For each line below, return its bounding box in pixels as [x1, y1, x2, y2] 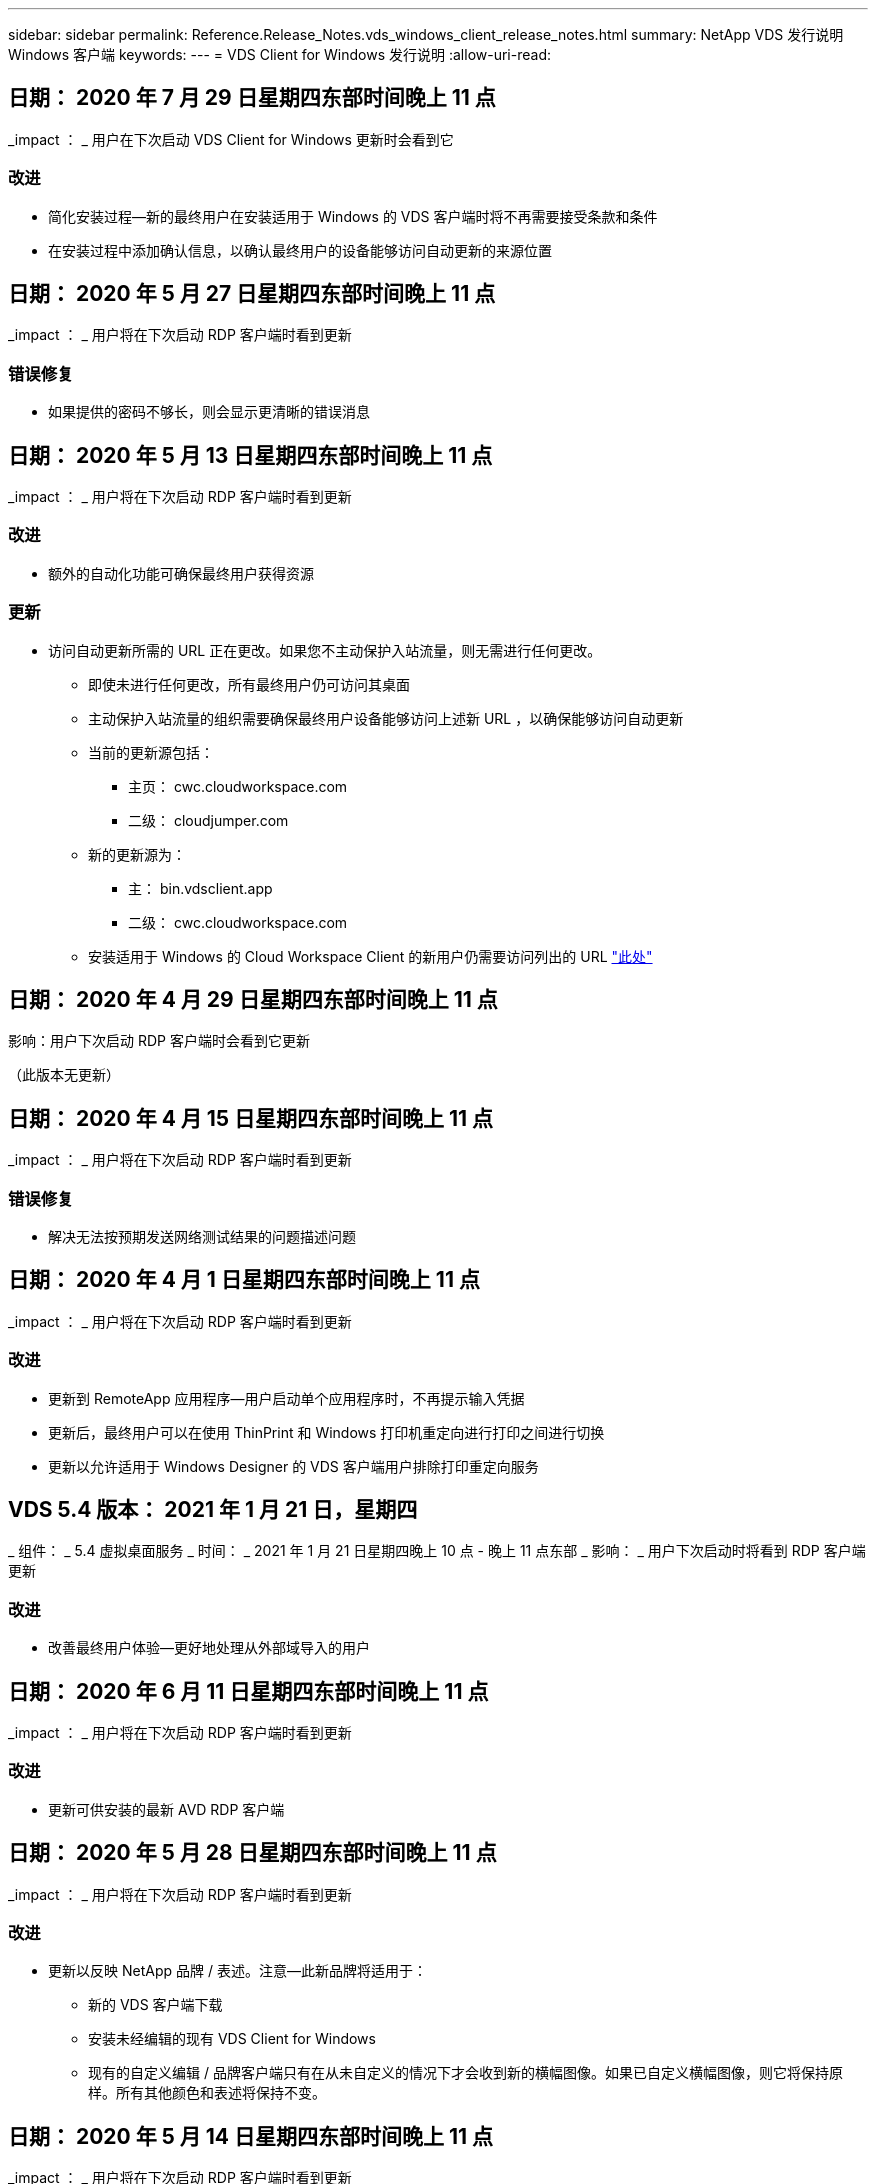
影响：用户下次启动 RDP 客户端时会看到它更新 [8, 1032, 310, 1050]
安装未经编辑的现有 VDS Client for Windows [88, 2030, 376, 2048]
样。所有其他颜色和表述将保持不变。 [88, 2084, 326, 2102]
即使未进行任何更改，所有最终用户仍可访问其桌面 [88, 675, 410, 693]
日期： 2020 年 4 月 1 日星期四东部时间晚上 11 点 [8, 1267, 480, 1293]
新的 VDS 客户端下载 [88, 1996, 223, 2014]
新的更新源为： [88, 845, 186, 863]
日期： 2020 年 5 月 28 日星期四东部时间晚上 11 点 [8, 1840, 497, 1866]
